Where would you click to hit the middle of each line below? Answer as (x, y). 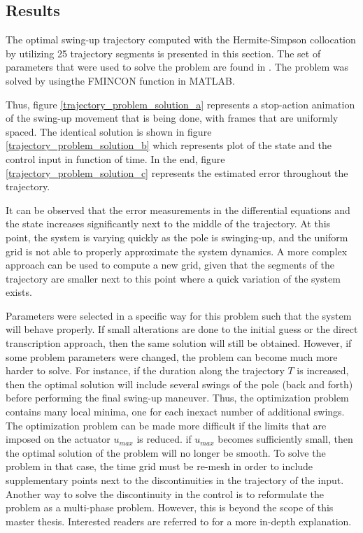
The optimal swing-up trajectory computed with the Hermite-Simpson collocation (181, 40)
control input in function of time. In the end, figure (115, 158)
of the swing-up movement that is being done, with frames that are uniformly (172, 118)
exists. (19, 292)
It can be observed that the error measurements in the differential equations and (178, 209)
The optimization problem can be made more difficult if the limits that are (166, 425)
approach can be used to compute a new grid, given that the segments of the (170, 265)
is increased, (323, 370)
